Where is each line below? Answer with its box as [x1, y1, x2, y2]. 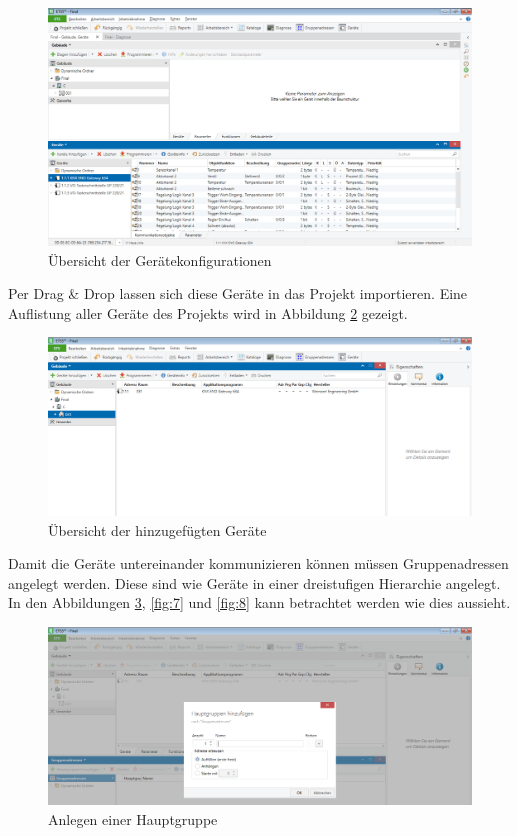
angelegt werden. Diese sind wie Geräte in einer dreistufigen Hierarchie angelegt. [8, 572, 501, 593]
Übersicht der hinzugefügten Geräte [48, 519, 267, 540]
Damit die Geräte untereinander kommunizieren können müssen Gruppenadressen [8, 553, 509, 574]
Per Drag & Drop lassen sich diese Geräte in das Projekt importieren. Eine [8, 283, 468, 304]
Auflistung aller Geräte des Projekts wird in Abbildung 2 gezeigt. [8, 302, 408, 323]
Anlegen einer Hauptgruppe [48, 808, 218, 829]
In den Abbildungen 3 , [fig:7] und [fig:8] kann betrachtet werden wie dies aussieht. [8, 592, 511, 613]
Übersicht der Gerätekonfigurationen [48, 249, 272, 270]
